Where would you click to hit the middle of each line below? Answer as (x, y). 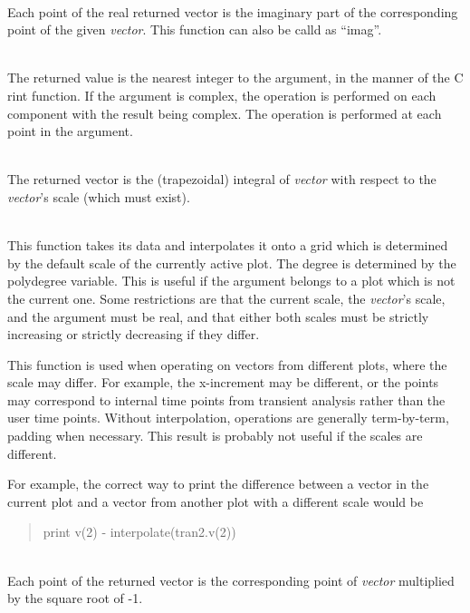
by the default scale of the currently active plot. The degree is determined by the (232, 263)
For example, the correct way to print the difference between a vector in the (218, 484)
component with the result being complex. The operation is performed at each (225, 113)
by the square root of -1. (75, 598)
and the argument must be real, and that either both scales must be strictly (218, 316)
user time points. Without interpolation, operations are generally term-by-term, (228, 418)
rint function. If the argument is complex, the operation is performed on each (222, 95)
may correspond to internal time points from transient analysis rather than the (226, 399)
